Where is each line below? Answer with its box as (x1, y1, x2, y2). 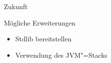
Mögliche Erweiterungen (4, 17, 76, 27)
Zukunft (4, 1, 28, 11)
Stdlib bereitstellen (15, 34, 72, 44)
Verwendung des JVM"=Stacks (15, 50, 108, 60)
